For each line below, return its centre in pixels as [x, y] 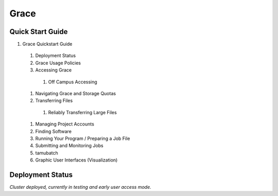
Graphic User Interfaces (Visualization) [76, 160]
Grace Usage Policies [58, 63]
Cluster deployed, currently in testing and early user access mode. [80, 187]
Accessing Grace [54, 70]
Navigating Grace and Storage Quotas [75, 94]
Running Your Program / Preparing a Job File [83, 138]
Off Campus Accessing [73, 82]
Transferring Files [54, 101]
